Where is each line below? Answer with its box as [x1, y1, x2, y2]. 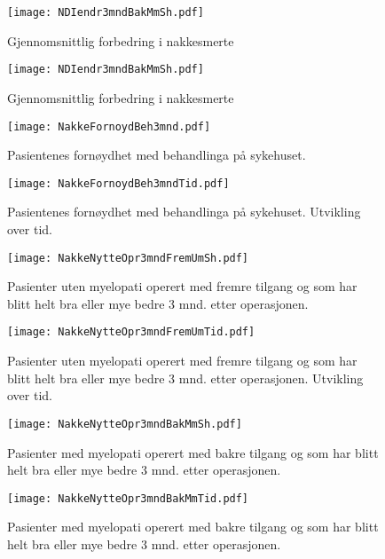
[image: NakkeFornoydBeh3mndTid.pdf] [7, 177, 230, 190]
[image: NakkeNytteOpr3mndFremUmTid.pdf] [7, 326, 255, 339]
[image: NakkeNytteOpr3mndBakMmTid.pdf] [7, 492, 249, 505]
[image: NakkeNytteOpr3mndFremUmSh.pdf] [7, 251, 249, 264]
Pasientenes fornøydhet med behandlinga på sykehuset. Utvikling [7, 202, 361, 221]
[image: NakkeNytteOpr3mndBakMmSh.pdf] [7, 417, 242, 430]
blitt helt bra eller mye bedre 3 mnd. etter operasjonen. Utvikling [7, 368, 364, 387]
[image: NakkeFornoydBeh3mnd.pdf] [7, 120, 211, 133]
